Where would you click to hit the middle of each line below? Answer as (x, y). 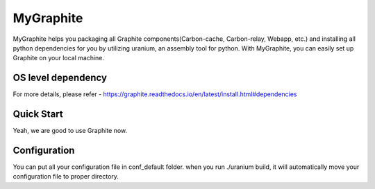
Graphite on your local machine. (58, 58)
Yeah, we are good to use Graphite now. (70, 131)
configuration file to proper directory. (66, 177)
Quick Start (38, 114)
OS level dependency (60, 78)
